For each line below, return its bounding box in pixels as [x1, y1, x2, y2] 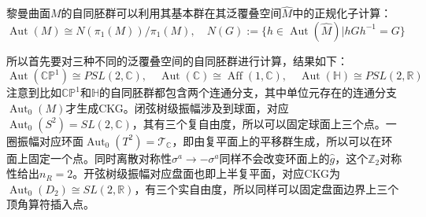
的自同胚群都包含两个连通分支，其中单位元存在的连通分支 [99, 84, 398, 101]
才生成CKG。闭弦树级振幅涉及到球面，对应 [65, 100, 289, 116]
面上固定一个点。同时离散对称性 [6, 149, 172, 166]
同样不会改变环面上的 [219, 149, 330, 166]
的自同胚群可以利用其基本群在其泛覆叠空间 [61, 5, 282, 21]
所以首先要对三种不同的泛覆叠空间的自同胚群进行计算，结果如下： [6, 52, 348, 68]
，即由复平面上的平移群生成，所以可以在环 [172, 132, 393, 149]
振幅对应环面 [17, 132, 83, 149]
